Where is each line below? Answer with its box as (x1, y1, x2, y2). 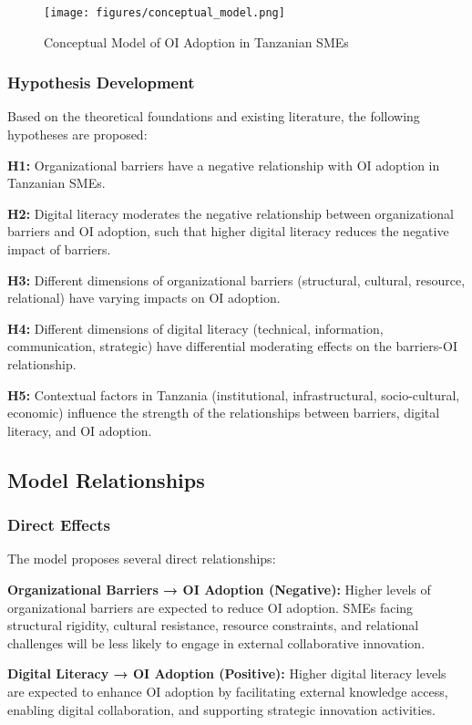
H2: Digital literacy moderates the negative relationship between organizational (7, 203, 454, 223)
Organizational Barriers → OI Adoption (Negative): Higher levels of (7, 579, 431, 598)
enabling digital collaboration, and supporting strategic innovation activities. (7, 699, 436, 719)
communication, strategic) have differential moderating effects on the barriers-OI (7, 337, 457, 356)
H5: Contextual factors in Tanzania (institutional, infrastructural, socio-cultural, (7, 385, 460, 404)
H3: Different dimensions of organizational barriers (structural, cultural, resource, (7, 270, 466, 289)
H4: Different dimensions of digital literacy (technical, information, (7, 318, 384, 337)
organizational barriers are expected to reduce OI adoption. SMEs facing (7, 597, 414, 616)
